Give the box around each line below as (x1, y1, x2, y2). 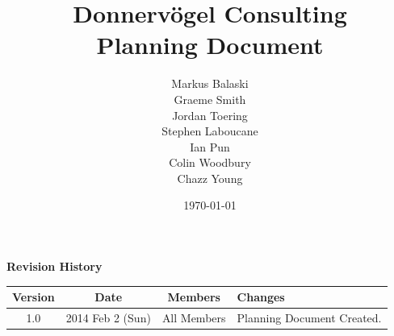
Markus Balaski (171, 75, 249, 92)
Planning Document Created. (237, 309, 382, 326)
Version (12, 288, 55, 305)
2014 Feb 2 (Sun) (65, 309, 151, 326)
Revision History (6, 258, 103, 275)
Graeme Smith (174, 90, 246, 107)
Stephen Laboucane (161, 122, 258, 139)
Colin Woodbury (169, 154, 251, 171)
